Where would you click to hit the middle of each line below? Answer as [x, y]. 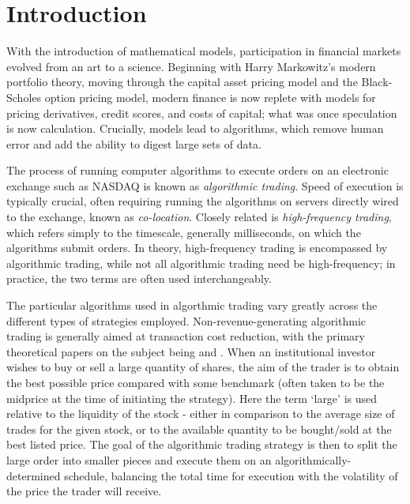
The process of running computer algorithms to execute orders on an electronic [197, 170]
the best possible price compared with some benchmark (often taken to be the [196, 382]
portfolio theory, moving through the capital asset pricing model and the [182, 82]
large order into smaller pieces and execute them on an [139, 459]
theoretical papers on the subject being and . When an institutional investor [191, 351]
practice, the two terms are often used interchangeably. [139, 278]
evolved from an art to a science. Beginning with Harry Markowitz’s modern [191, 66]
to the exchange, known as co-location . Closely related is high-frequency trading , [199, 217]
